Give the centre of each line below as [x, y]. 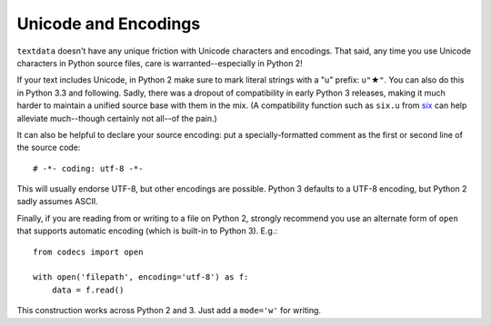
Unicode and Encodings [109, 24]
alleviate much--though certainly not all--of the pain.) [117, 118]
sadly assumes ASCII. [58, 202]
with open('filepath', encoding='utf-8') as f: [141, 277]
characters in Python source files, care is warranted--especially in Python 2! [160, 63]
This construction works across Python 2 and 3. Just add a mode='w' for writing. [169, 311]
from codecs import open [88, 252]
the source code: [49, 148]
